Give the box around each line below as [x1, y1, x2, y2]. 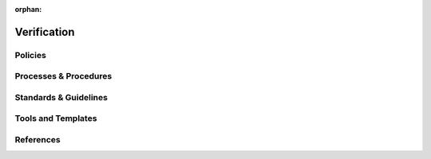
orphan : [14, 5, 42, 14]
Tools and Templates [14, 113, 97, 124]
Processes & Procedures [14, 71, 113, 82]
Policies [14, 49, 47, 60]
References [14, 134, 61, 145]
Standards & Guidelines [14, 91, 108, 103]
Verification [14, 25, 75, 39]
